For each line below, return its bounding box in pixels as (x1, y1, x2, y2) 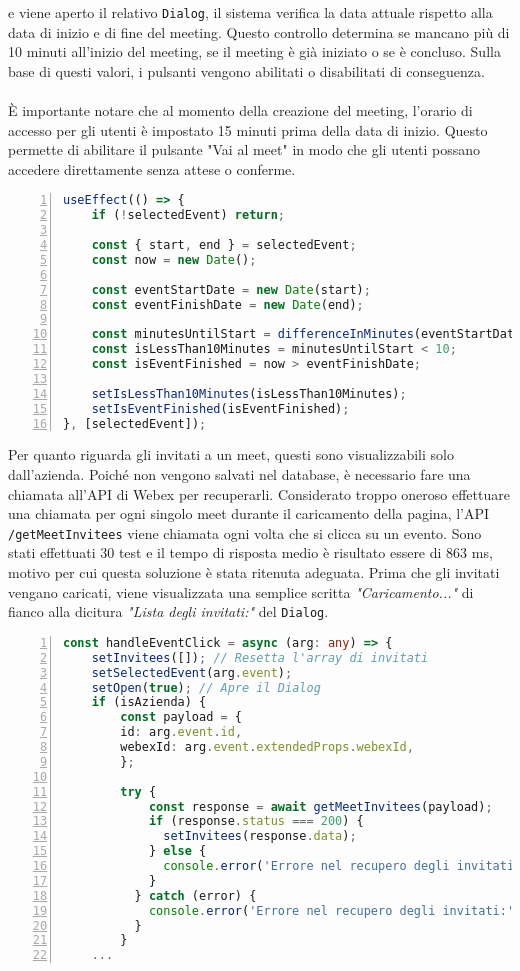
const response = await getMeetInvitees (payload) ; (148, 799, 493, 814)
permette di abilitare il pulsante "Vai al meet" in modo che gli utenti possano (8, 139, 480, 160)
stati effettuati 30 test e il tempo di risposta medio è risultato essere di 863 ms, (8, 542, 493, 563)
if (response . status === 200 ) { (148, 814, 364, 829)
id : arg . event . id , (120, 725, 243, 740)
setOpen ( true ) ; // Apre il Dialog (91, 680, 321, 695)
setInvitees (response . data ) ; (163, 829, 357, 844)
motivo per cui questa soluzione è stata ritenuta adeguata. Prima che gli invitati (8, 562, 500, 583)
